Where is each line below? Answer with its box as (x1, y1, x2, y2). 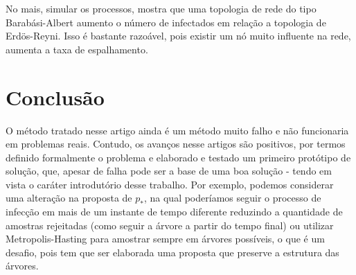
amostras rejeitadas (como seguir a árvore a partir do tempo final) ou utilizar (6, 218, 334, 232)
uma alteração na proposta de (6, 190, 132, 205)
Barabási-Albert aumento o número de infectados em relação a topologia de (6, 15, 326, 29)
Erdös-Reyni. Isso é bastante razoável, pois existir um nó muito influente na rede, (6, 28, 351, 43)
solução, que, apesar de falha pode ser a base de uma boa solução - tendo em (6, 163, 332, 178)
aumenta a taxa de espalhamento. (6, 42, 148, 56)
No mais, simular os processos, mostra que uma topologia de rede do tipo (6, 1, 317, 15)
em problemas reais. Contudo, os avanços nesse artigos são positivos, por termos (6, 136, 346, 151)
